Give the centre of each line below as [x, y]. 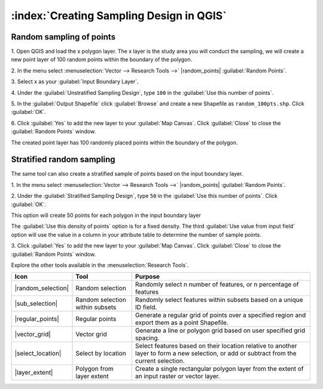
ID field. [146, 307]
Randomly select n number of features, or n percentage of [217, 285]
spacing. [147, 338]
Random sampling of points [63, 37]
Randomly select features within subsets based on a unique [219, 300]
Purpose [147, 277]
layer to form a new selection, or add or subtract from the [216, 354]
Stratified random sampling [63, 160]
